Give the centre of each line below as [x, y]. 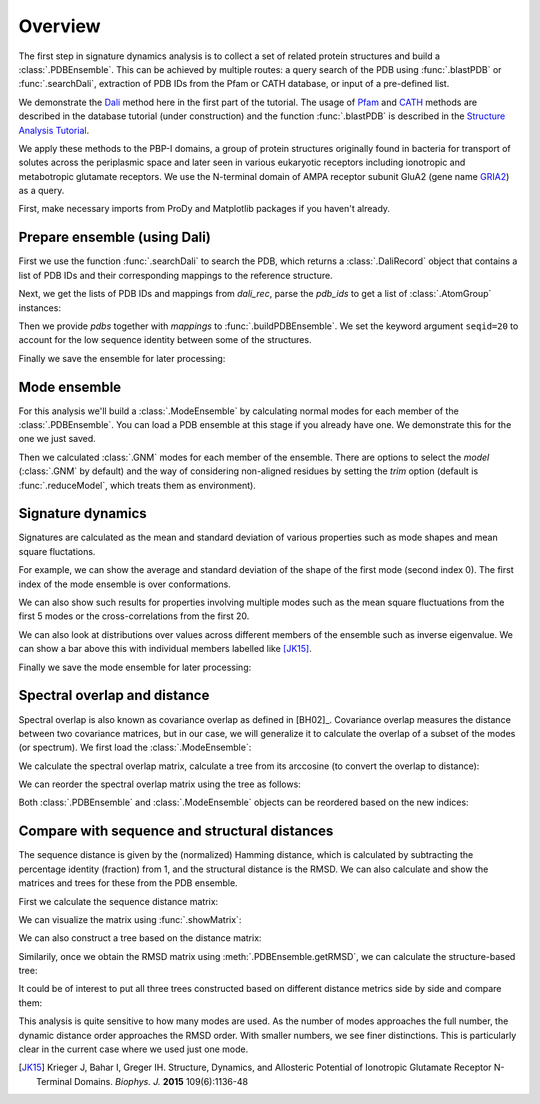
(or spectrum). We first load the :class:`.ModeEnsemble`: [135, 747]
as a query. [41, 191]
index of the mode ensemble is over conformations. [125, 584]
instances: [40, 307]
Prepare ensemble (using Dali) [115, 237]
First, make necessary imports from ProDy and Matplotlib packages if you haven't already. [204, 209]
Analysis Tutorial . [54, 130]
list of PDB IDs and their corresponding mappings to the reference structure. [176, 275]
